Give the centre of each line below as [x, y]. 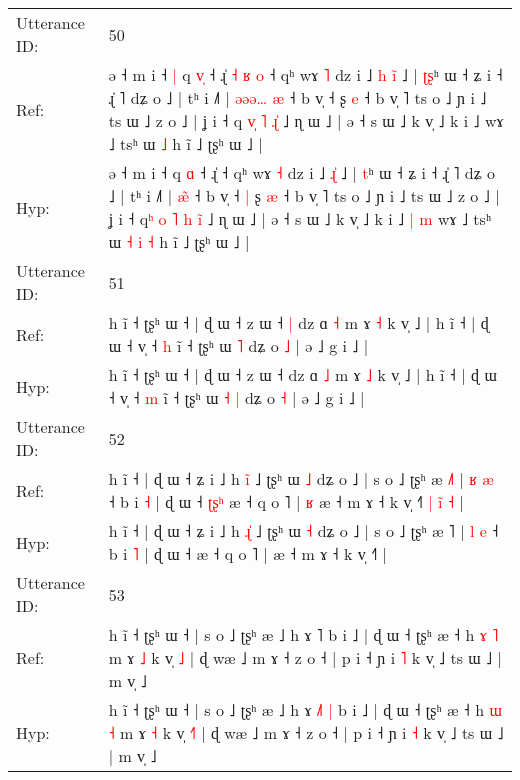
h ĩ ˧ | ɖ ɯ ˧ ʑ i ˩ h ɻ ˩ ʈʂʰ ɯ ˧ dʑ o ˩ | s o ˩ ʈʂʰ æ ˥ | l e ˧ [303, 530]
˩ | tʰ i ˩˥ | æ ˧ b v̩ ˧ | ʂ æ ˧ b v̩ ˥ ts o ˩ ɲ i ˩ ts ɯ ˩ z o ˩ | [304, 195]
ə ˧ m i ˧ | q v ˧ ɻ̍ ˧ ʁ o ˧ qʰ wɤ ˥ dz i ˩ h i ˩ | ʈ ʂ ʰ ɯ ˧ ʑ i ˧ [305, 74]
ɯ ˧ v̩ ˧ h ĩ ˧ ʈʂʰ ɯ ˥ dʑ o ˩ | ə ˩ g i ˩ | [238, 345]
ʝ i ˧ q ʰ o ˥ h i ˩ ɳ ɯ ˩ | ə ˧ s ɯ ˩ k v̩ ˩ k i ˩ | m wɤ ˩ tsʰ [300, 218]
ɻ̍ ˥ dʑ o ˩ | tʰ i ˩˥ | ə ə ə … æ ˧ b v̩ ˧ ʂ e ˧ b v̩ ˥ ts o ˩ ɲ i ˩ [297, 97]
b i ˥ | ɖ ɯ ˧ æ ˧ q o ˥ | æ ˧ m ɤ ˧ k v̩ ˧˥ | [248, 553]
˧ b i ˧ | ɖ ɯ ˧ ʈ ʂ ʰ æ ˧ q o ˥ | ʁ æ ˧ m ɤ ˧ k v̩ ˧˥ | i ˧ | [286, 501]
